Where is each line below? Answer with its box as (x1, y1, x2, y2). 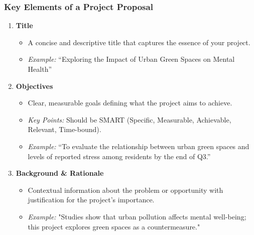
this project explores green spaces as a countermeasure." (28, 221, 200, 231)
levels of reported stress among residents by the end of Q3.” (28, 151, 211, 161)
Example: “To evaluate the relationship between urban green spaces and (28, 141, 249, 151)
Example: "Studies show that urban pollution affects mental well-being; (28, 211, 246, 221)
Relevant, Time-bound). (28, 124, 101, 135)
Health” (28, 64, 52, 74)
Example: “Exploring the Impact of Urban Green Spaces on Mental (28, 54, 235, 64)
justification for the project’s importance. (28, 194, 155, 205)
